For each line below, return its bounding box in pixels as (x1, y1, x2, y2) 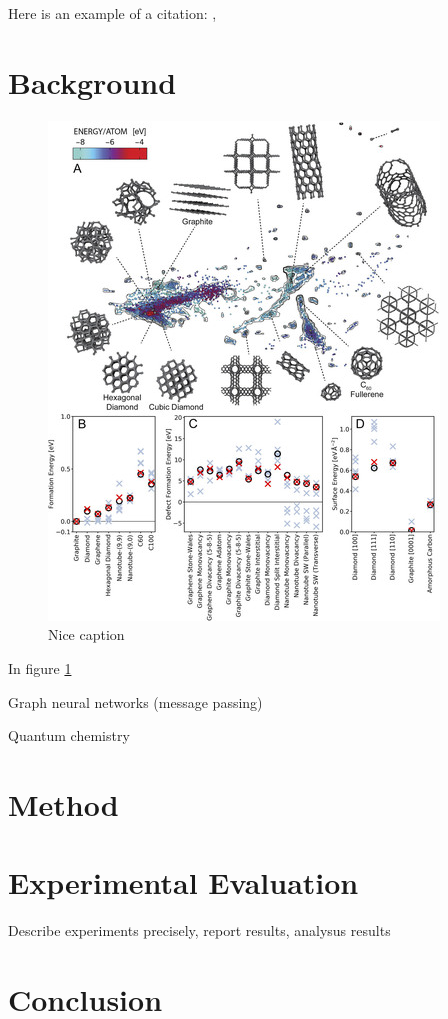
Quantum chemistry (8, 725, 130, 746)
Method (8, 783, 119, 824)
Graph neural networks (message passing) (8, 691, 263, 712)
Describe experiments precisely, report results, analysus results (8, 920, 391, 941)
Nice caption (48, 624, 125, 645)
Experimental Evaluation (8, 862, 359, 903)
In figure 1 (8, 657, 72, 678)
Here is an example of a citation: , (8, 3, 217, 23)
